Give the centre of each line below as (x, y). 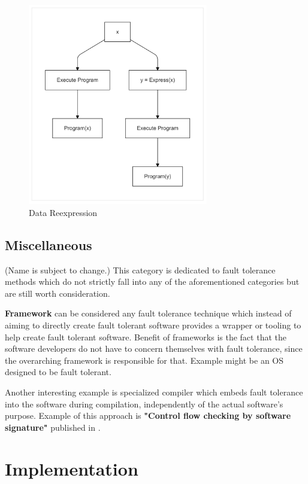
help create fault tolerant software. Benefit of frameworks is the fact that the (146, 337)
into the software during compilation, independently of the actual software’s (144, 404)
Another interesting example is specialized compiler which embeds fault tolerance (154, 392)
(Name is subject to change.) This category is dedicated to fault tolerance (140, 270)
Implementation (72, 468)
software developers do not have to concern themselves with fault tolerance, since (154, 348)
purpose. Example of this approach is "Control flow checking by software (148, 415)
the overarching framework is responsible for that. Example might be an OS (144, 360)
